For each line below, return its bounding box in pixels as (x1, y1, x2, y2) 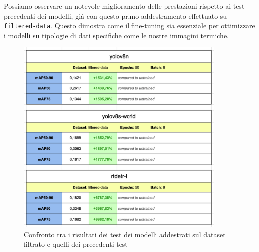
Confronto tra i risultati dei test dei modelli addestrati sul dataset (24, 229, 226, 239)
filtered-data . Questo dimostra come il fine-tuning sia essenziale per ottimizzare (4, 20, 255, 31)
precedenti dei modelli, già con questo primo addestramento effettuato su (4, 10, 227, 21)
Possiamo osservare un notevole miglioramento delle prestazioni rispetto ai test (4, 1, 245, 11)
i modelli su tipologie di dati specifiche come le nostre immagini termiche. (4, 30, 229, 40)
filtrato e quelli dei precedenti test (24, 239, 128, 249)
